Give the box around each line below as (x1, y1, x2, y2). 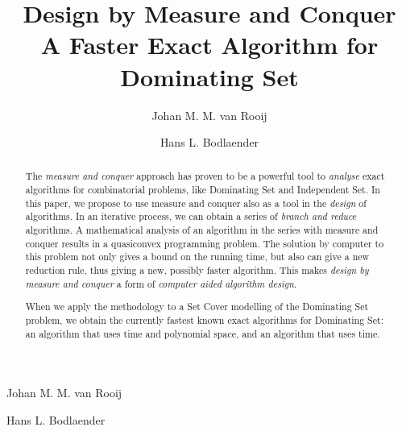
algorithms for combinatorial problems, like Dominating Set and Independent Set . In (25, 183, 380, 197)
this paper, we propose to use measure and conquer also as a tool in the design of (25, 196, 367, 209)
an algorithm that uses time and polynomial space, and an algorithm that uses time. (25, 326, 380, 340)
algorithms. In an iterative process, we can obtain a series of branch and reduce (25, 209, 357, 223)
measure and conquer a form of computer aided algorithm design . (25, 276, 297, 290)
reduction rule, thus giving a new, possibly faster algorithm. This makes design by (25, 263, 369, 277)
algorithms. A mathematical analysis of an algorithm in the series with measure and (25, 223, 379, 237)
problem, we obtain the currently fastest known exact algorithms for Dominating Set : (25, 313, 383, 326)
